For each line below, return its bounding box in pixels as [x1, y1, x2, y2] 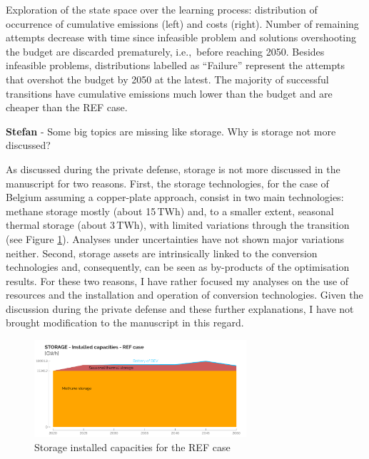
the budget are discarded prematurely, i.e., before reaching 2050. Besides [6, 43, 325, 58]
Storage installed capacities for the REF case [34, 439, 231, 454]
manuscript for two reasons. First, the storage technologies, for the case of [6, 175, 329, 190]
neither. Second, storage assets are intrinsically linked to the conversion [6, 245, 318, 260]
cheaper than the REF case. [6, 100, 128, 115]
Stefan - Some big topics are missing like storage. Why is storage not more [6, 123, 336, 138]
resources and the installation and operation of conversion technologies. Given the [6, 287, 363, 302]
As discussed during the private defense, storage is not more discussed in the [6, 161, 340, 176]
